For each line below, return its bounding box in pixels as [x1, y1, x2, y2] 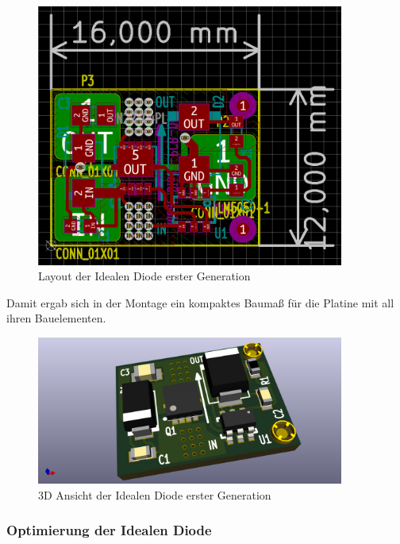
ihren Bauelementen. [6, 310, 106, 326]
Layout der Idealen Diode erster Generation [38, 268, 251, 284]
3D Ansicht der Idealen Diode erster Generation [38, 486, 271, 503]
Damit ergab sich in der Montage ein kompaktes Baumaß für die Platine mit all [6, 294, 394, 311]
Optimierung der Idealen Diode [6, 520, 212, 540]
